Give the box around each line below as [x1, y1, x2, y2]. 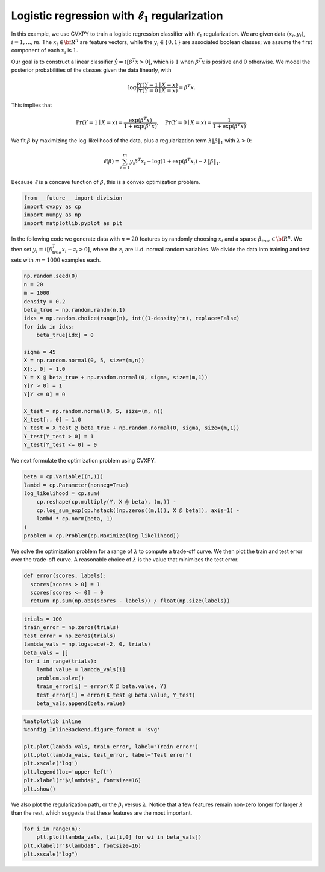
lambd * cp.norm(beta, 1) [36, 516, 113, 522]
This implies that [11, 101, 52, 109]
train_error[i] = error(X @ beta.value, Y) [36, 683, 167, 690]
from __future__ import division [23, 195, 123, 201]
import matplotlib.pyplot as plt [23, 220, 123, 227]
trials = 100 [23, 616, 63, 622]
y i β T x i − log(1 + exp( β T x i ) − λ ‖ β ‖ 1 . [129, 157, 221, 166]
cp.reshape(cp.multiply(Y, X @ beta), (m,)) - [36, 498, 177, 505]
